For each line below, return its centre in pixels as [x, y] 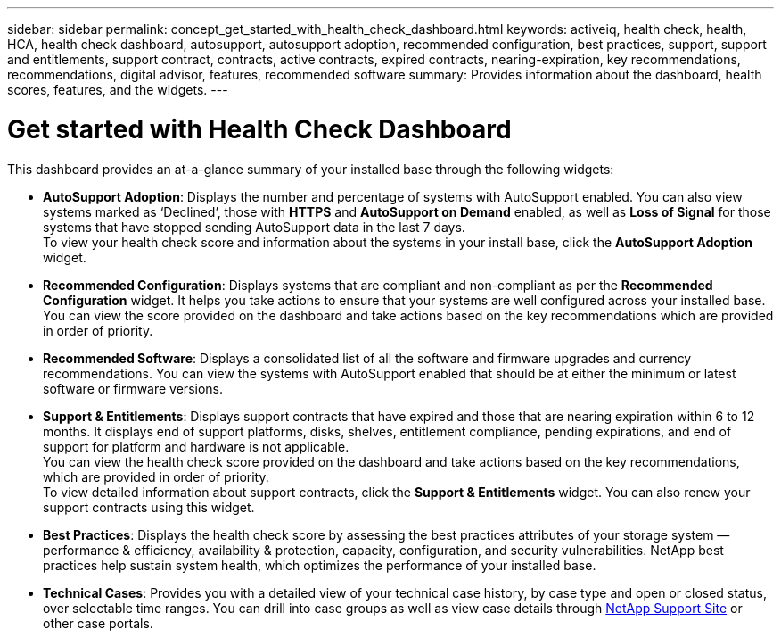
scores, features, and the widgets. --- [118, 90]
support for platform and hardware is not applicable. [196, 446]
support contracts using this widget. [149, 507]
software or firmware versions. [133, 388]
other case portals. [98, 623]
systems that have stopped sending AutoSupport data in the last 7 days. [254, 227]
